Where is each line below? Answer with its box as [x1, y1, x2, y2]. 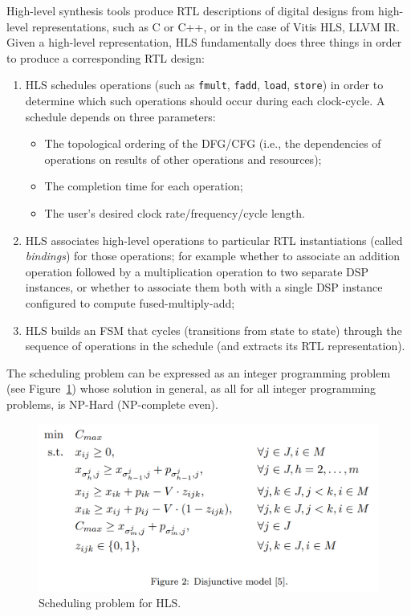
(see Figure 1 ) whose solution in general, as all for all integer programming [6, 380, 376, 397]
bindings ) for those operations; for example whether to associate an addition [25, 247, 401, 264]
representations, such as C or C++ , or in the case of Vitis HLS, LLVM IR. [31, 18, 400, 35]
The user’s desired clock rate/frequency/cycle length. [44, 205, 305, 221]
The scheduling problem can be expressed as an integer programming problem [6, 364, 391, 381]
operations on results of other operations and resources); [44, 150, 322, 167]
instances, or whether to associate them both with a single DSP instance [25, 279, 383, 296]
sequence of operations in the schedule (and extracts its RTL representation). [25, 337, 405, 354]
